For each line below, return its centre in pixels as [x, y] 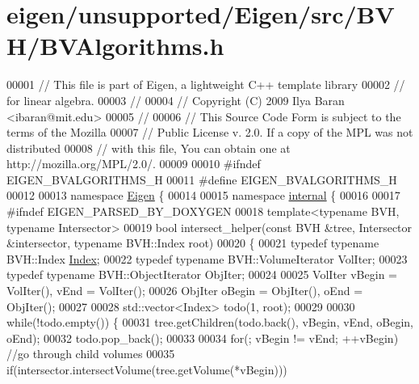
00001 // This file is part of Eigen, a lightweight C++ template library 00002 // [206, 84]
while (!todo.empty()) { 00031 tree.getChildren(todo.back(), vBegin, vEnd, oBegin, [210, 322]
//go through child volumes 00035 [91, 354]
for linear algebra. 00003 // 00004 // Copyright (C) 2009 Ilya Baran [176, 100]
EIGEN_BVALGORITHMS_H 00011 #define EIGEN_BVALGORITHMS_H [202, 179]
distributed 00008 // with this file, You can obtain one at [149, 148]
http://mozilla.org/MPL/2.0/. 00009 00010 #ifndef [134, 164]
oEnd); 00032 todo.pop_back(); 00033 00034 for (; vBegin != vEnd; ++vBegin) [203, 338]
